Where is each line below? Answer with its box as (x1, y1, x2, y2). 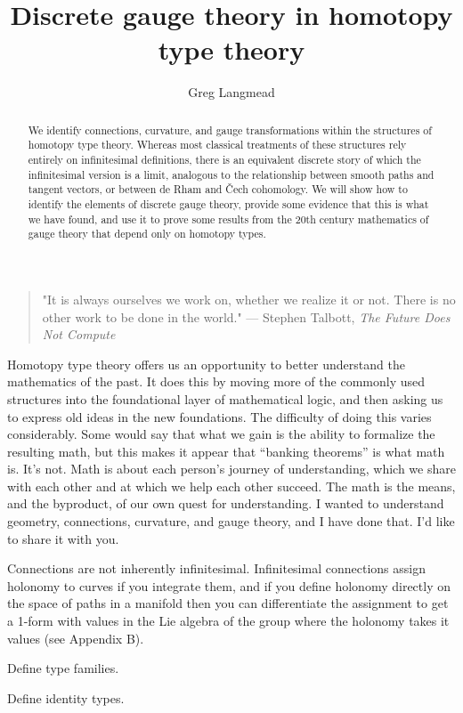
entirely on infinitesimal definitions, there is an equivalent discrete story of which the (28, 152, 421, 167)
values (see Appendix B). (7, 628, 144, 647)
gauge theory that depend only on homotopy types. (28, 226, 266, 241)
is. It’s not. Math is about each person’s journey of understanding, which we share (7, 459, 456, 478)
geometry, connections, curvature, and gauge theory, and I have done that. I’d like (7, 512, 455, 531)
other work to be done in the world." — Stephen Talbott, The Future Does (42, 307, 451, 326)
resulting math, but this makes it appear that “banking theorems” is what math (7, 442, 445, 460)
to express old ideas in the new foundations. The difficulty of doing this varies (7, 407, 432, 425)
